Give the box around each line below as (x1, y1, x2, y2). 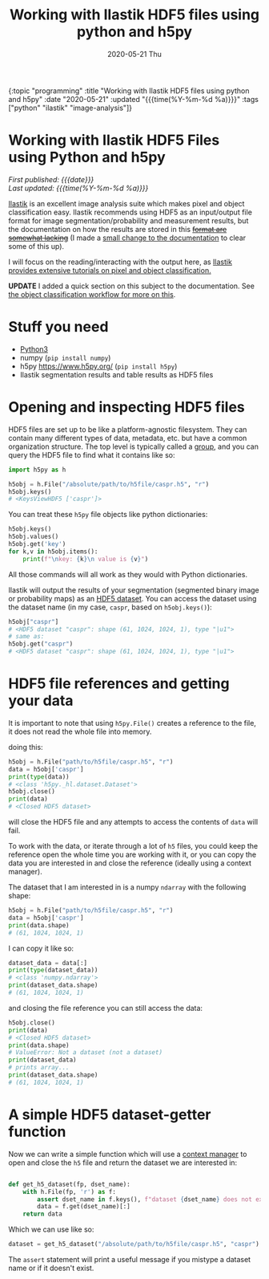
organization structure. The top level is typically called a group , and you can (8, 442, 259, 451)
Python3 (19, 344, 48, 354)
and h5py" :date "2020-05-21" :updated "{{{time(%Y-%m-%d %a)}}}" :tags (8, 94, 259, 104)
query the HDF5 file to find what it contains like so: (8, 450, 175, 459)
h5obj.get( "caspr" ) (8, 640, 74, 648)
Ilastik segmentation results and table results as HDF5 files (19, 369, 214, 379)
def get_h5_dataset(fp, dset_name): (8, 1180, 130, 1188)
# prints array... (8, 1064, 70, 1072)
